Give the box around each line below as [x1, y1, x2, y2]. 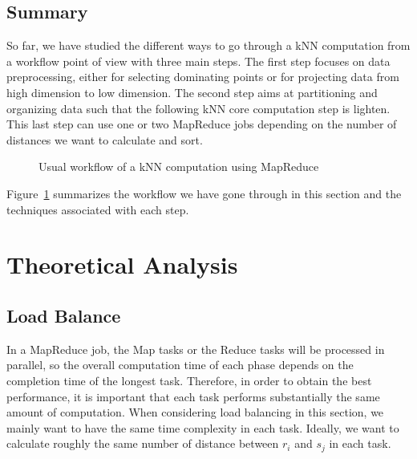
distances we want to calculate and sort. [6, 131, 203, 148]
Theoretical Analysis [6, 248, 238, 281]
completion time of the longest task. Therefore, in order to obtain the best [6, 372, 372, 388]
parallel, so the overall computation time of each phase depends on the [6, 356, 354, 373]
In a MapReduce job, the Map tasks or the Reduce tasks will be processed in [6, 340, 385, 357]
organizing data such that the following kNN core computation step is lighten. [6, 100, 391, 116]
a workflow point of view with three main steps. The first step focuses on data [6, 52, 391, 69]
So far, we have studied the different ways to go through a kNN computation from [6, 37, 411, 54]
